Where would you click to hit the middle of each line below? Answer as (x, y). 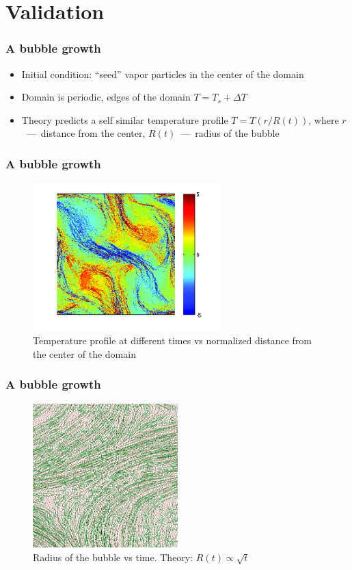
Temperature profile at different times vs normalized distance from (173, 340)
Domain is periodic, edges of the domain (106, 97)
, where (324, 119)
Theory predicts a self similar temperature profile (125, 119)
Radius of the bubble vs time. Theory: (113, 557)
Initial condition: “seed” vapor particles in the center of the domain (163, 74)
